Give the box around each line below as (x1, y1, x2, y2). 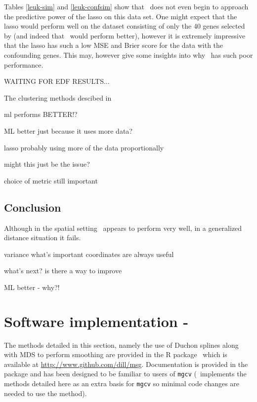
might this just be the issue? (4, 159, 90, 169)
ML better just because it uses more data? (4, 125, 132, 136)
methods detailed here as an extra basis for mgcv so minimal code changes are (4, 378, 240, 389)
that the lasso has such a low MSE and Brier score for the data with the (4, 40, 223, 50)
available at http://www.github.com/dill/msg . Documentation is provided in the (4, 359, 248, 369)
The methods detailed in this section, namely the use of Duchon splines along (4, 339, 239, 350)
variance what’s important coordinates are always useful (4, 249, 174, 259)
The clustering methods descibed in (4, 92, 112, 103)
